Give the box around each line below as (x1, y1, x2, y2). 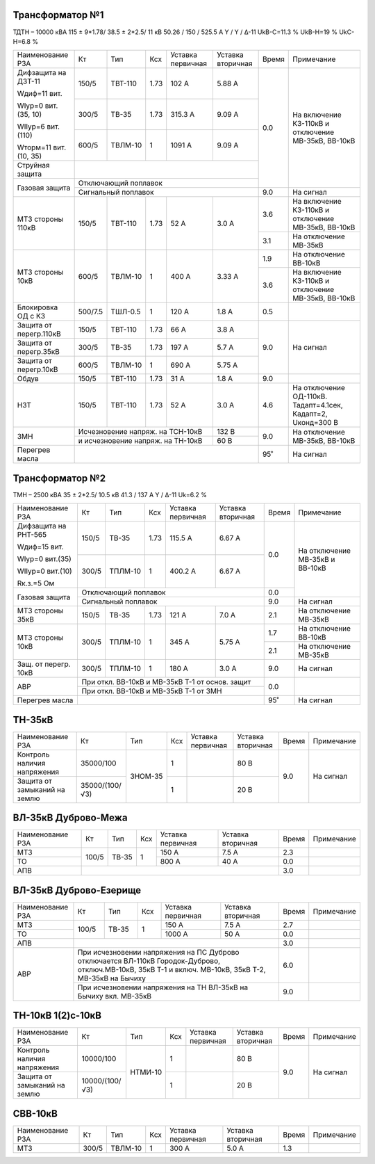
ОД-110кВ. (292, 391, 328, 401)
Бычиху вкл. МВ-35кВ (77, 991, 152, 1001)
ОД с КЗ (17, 312, 45, 321)
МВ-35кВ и (298, 554, 335, 564)
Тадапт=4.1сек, (292, 401, 343, 410)
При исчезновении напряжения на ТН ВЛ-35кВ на (77, 983, 249, 992)
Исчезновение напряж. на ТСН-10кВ (78, 427, 203, 437)
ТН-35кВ (12, 713, 53, 726)
